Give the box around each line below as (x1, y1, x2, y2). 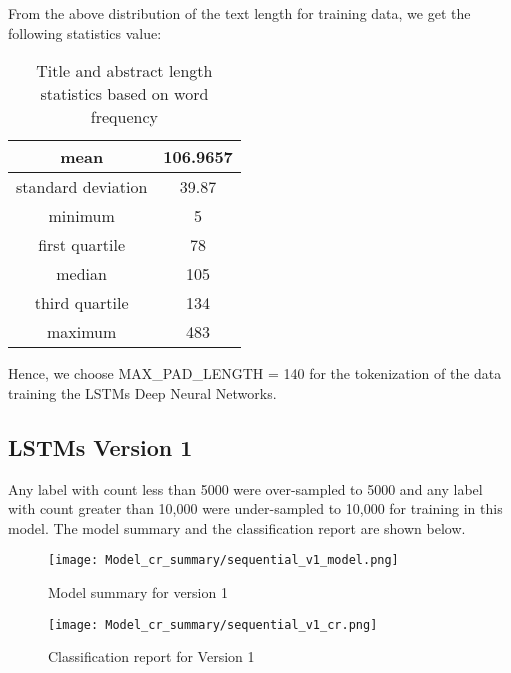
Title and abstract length (36, 59, 213, 83)
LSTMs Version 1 (8, 431, 193, 462)
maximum (46, 320, 117, 344)
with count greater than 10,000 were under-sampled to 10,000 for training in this (8, 498, 503, 519)
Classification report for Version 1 (48, 646, 255, 667)
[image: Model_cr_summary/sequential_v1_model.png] (48, 553, 399, 568)
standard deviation (16, 175, 148, 199)
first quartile (38, 233, 126, 257)
